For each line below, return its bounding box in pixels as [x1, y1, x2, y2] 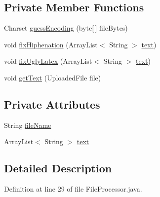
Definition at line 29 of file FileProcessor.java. [4, 184, 142, 194]
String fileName [4, 119, 51, 130]
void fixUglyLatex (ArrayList [4, 56, 92, 66]
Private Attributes [4, 96, 100, 112]
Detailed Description [4, 160, 112, 176]
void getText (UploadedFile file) [4, 72, 101, 82]
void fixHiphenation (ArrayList [4, 39, 98, 49]
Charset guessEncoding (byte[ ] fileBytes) [4, 23, 128, 33]
